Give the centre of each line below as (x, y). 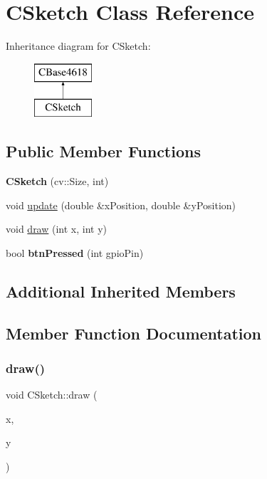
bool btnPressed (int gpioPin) (75, 252)
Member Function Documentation (134, 333)
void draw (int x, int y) (57, 229)
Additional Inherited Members (121, 291)
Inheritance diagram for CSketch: (78, 46)
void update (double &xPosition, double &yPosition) (121, 205)
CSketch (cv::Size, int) (57, 181)
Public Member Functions (103, 151)
